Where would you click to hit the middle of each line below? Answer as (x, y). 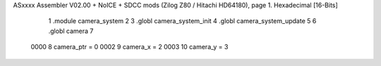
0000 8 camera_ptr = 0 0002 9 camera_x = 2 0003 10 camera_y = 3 (129, 47)
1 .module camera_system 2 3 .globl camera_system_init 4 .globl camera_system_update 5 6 (182, 21)
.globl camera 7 (71, 31)
